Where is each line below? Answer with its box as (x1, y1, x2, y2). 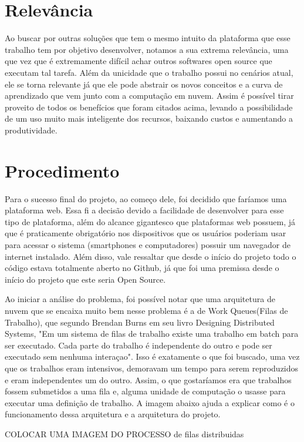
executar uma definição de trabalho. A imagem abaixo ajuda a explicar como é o (5, 396, 295, 408)
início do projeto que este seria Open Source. (5, 273, 166, 285)
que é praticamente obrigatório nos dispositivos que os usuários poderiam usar (5, 227, 286, 239)
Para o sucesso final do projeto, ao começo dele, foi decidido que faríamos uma (5, 192, 287, 205)
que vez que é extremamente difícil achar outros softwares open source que (5, 55, 272, 67)
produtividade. (5, 123, 58, 136)
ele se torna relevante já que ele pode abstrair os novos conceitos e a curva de (5, 78, 283, 90)
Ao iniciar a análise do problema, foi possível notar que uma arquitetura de (5, 293, 275, 305)
